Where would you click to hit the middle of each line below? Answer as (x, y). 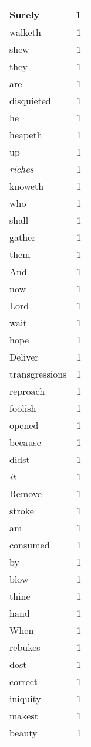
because (25, 442)
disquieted (30, 100)
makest (24, 715)
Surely (25, 14)
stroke (22, 510)
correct (24, 681)
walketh (25, 32)
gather (23, 237)
